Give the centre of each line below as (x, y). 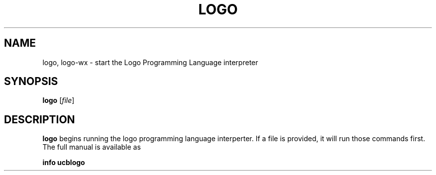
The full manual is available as (92, 147)
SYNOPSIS (31, 82)
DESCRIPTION (40, 119)
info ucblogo (64, 163)
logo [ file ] (58, 100)
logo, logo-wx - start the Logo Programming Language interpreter (150, 62)
